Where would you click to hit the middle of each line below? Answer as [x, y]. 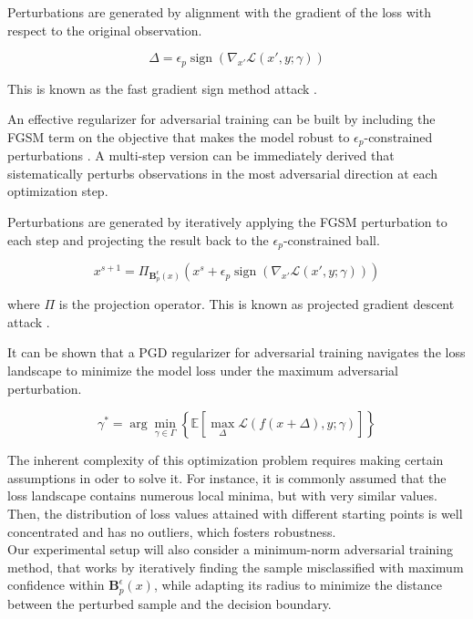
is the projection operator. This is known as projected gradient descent [257, 304]
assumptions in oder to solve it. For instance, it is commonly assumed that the [227, 477]
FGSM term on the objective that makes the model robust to [179, 136]
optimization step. [58, 191]
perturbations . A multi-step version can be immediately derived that [201, 155]
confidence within [56, 585]
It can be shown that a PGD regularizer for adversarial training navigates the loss [236, 352]
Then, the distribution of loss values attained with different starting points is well [235, 514]
